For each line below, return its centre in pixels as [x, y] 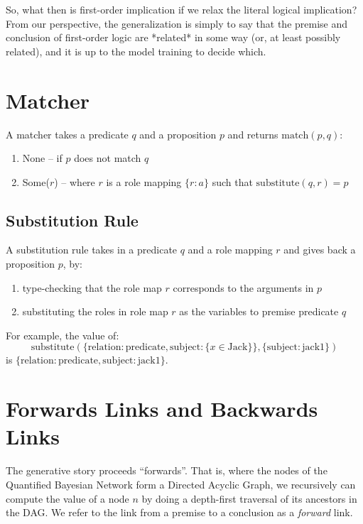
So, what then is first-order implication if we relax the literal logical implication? [181, 9]
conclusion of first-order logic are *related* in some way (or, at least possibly [173, 37]
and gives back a [320, 250]
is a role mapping [144, 181]
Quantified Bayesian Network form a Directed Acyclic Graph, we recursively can [181, 484]
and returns [253, 134]
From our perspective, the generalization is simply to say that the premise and [177, 23]
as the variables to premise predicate [259, 311]
